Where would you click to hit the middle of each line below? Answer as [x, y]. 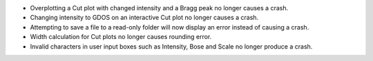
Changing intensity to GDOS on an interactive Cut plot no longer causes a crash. [144, 18]
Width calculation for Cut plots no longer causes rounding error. [121, 37]
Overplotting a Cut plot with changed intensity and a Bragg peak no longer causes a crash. [159, 8]
